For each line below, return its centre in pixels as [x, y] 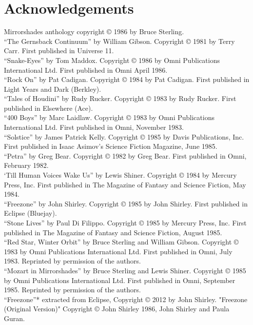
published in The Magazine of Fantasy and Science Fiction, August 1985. [113, 232]
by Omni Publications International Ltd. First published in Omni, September [120, 280]
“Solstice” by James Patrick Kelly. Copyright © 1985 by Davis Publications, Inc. [124, 136]
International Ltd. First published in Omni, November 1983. [94, 127]
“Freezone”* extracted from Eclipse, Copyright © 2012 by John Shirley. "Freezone [126, 299]
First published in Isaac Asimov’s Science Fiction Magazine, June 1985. [111, 146]
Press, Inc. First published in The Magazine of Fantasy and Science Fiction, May [125, 184]
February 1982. [26, 165]
